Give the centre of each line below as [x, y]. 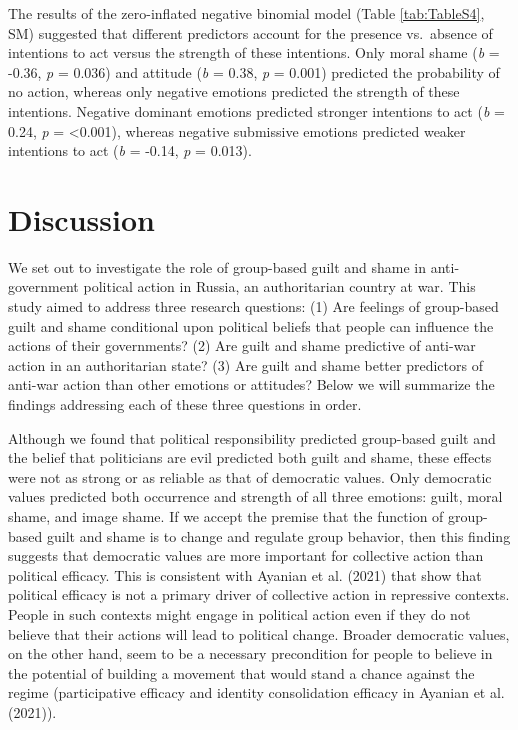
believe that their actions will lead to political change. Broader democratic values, [259, 633]
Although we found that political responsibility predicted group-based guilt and [252, 437]
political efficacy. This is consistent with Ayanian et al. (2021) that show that [245, 574]
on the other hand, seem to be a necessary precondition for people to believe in [250, 653]
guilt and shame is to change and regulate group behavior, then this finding [278, 535]
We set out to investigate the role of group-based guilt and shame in [217, 266]
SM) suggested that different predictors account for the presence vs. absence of [250, 32]
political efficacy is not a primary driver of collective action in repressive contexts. [259, 594]
